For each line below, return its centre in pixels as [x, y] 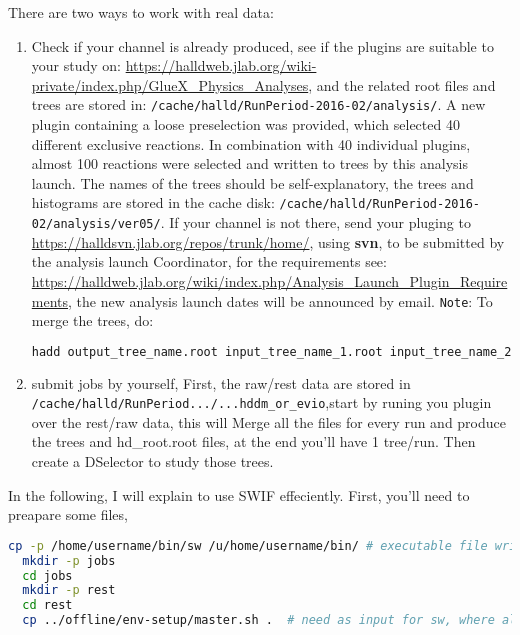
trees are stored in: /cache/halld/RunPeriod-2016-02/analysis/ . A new [258, 104]
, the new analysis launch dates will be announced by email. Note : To [280, 300]
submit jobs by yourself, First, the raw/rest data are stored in [221, 382]
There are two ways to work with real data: [141, 12]
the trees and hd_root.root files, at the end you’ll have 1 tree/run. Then [253, 441]
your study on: [76, 65]
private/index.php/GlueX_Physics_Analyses [170, 84]
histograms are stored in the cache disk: [153, 202]
